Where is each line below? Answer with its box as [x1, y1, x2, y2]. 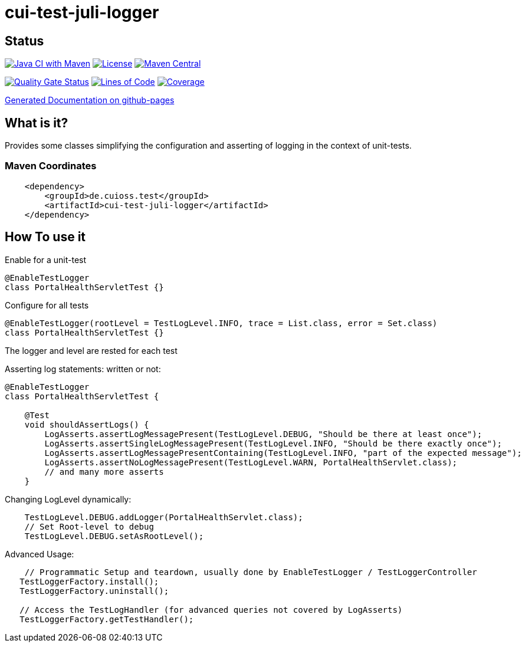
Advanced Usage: [5, 549, 74, 559]
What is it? [5, 115, 68, 130]
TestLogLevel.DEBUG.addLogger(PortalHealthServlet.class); [24, 512, 303, 522]
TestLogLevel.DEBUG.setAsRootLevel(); [24, 531, 204, 541]
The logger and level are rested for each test [5, 345, 178, 356]
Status [5, 33, 44, 48]
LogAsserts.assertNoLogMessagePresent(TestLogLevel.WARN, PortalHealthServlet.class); [44, 457, 458, 467]
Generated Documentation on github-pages [5, 95, 175, 106]
